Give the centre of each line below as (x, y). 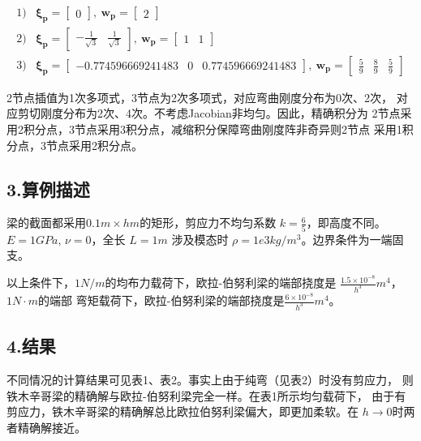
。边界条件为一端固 (352, 239)
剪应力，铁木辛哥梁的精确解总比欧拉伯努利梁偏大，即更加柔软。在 (183, 411)
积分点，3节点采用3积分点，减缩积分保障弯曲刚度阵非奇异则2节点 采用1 (213, 129)
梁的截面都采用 (46, 223)
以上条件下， (41, 283)
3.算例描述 (48, 188)
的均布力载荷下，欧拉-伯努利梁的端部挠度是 (221, 283)
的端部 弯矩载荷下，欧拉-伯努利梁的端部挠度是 (161, 300)
